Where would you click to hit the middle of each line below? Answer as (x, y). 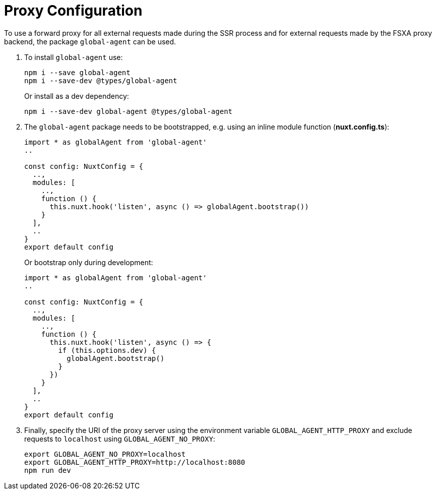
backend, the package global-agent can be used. (90, 41)
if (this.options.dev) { (107, 350)
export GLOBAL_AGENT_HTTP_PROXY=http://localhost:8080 (135, 462)
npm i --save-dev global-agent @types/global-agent (129, 111)
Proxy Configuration (73, 11)
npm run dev (48, 470)
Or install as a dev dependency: (77, 96)
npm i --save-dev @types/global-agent (101, 80)
